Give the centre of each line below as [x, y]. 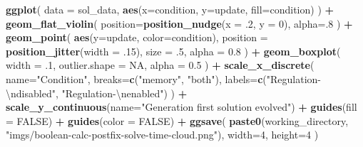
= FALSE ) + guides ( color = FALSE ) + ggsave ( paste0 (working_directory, [177, 120]
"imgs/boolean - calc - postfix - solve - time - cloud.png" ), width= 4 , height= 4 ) [162, 135]
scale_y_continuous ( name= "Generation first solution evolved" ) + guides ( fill [181, 107]
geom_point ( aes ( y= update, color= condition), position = [137, 37]
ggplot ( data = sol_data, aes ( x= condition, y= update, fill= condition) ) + [170, 9]
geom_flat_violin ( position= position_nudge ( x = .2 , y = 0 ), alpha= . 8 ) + [179, 23]
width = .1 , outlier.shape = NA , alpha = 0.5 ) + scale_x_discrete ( [160, 65]
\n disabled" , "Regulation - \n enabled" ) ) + [97, 93]
